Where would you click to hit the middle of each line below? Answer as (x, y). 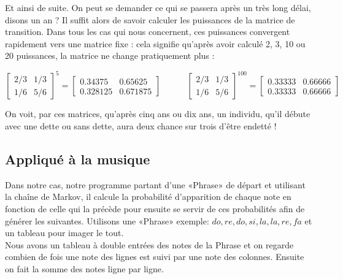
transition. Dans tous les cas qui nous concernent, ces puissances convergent (148, 32)
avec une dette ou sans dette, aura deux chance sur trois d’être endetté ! (141, 126)
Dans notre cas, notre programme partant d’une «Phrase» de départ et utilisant (155, 184)
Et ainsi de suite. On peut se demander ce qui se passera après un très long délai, (158, 7)
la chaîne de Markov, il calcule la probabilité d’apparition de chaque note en (148, 197)
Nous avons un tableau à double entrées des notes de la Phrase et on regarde (149, 244)
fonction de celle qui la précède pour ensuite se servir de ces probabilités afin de (155, 209)
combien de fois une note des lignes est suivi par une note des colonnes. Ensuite (155, 257)
